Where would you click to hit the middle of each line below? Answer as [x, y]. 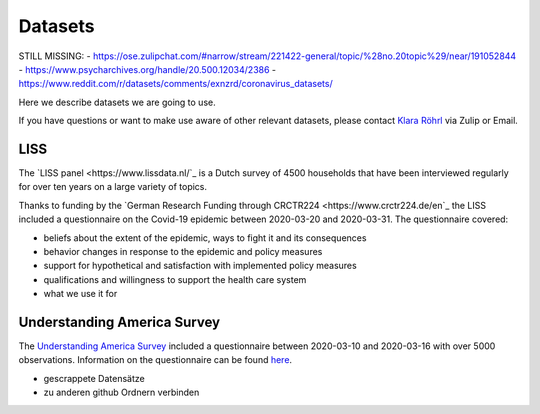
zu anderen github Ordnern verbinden [121, 392]
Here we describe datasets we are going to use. [117, 102]
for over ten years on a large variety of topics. [113, 187]
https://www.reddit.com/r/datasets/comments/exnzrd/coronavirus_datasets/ [176, 84]
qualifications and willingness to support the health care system [175, 279]
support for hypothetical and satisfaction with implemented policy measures [200, 266]
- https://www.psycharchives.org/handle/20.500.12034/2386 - [147, 69]
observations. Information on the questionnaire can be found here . [155, 360]
